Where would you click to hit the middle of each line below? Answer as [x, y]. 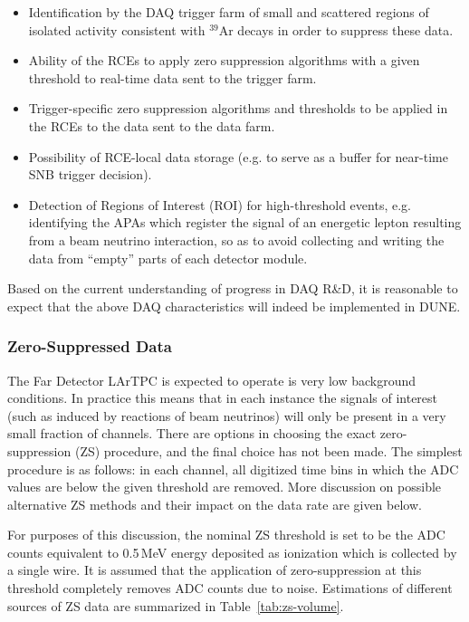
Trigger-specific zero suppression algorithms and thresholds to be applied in [238, 108]
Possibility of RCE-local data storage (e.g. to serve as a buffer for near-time [238, 156]
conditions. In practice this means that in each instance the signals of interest [223, 398]
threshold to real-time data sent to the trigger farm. [172, 77]
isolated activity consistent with [117, 29]
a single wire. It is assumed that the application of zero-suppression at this [215, 570]
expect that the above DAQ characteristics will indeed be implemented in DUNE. [234, 306]
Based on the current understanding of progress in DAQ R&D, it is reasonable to [233, 288]
